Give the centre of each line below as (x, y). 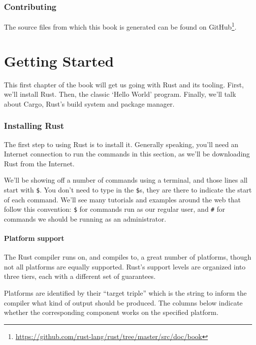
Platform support (34, 238)
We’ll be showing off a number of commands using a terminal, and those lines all (126, 180)
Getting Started (59, 60)
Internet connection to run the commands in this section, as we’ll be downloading (127, 154)
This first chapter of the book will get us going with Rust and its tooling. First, (124, 84)
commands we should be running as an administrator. (85, 218)
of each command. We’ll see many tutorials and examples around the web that (122, 199)
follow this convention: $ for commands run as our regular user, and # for (114, 209)
